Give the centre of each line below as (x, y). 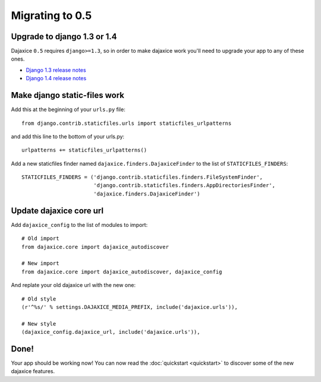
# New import (40, 263)
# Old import (40, 239)
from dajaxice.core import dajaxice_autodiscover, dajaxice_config (122, 271)
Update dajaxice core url (57, 211)
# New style (39, 323)
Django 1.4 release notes (56, 78)
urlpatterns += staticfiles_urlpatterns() (84, 150)
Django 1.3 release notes (56, 70)
